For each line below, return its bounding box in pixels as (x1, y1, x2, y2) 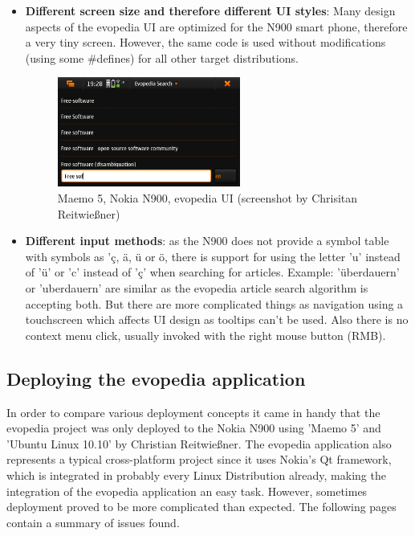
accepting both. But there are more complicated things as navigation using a (25, 295, 404, 312)
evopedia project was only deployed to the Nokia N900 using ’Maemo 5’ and (6, 419, 381, 436)
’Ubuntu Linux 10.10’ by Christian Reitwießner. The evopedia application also (6, 435, 392, 452)
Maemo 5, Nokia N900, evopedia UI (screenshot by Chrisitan (57, 190, 358, 207)
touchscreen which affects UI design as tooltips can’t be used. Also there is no (25, 311, 409, 328)
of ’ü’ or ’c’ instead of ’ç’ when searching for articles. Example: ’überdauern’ (25, 264, 400, 280)
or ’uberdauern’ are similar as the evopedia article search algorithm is (25, 279, 368, 296)
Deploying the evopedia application (6, 366, 306, 391)
